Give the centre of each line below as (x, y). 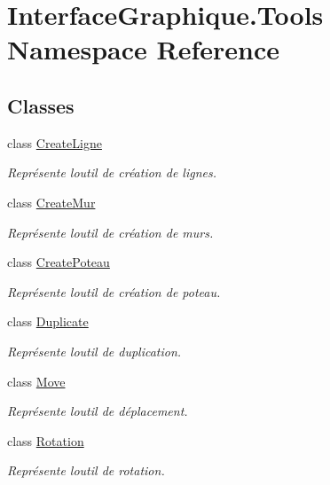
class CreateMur (51, 202)
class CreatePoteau (59, 262)
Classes (41, 105)
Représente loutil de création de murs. (110, 232)
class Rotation (46, 440)
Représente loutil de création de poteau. (114, 291)
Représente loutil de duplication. (94, 351)
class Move (36, 381)
